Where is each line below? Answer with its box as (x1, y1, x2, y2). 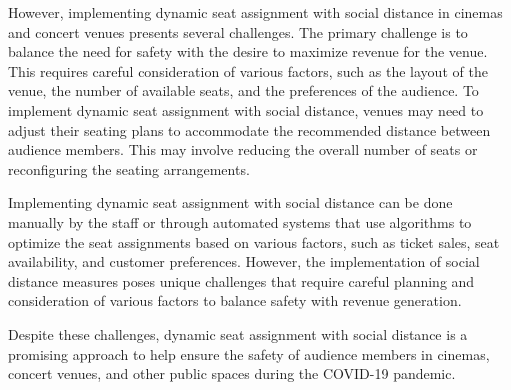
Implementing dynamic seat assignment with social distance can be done (8, 192, 453, 213)
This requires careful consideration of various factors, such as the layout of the (8, 60, 488, 81)
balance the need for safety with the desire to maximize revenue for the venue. (8, 41, 488, 62)
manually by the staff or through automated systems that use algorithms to (8, 211, 472, 232)
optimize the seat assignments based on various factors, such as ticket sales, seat (8, 231, 500, 252)
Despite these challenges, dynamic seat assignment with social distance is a (8, 323, 468, 344)
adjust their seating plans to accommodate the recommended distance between (8, 119, 491, 140)
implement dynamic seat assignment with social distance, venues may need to (8, 99, 484, 120)
